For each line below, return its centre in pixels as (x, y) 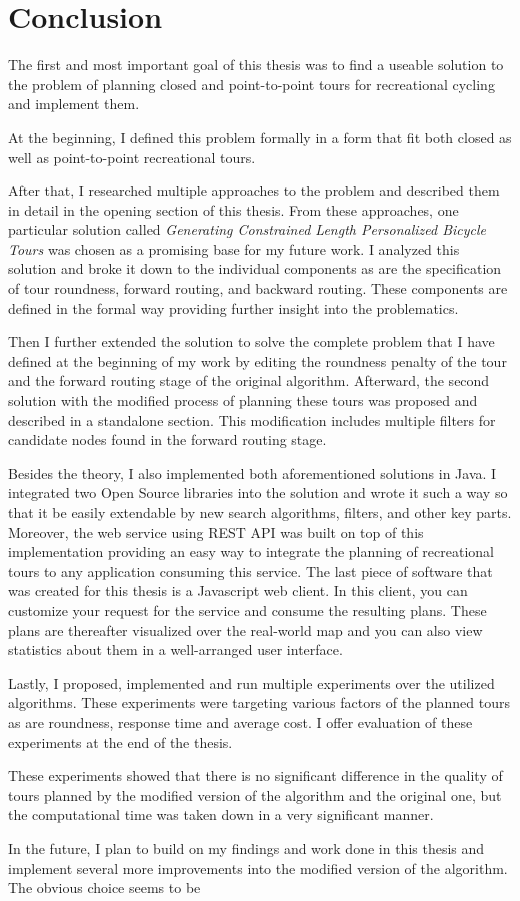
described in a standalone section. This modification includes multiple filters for (252, 419)
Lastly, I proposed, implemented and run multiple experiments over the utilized (251, 682)
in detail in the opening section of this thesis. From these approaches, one (233, 209)
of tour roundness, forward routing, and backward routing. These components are (258, 288)
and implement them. (74, 103)
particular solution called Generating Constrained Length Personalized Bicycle (247, 229)
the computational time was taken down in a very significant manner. (221, 814)
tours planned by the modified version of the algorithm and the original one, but (255, 794)
